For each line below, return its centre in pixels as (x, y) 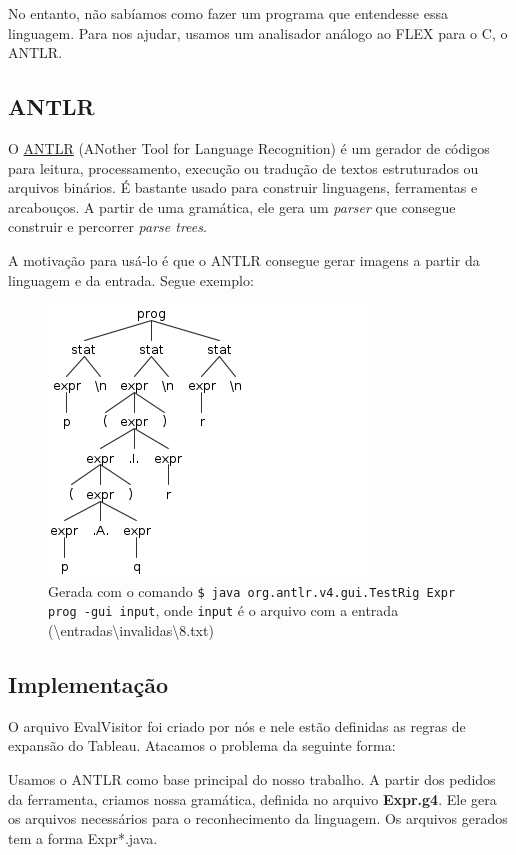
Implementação (88, 684)
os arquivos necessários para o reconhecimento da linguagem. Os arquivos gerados (258, 818)
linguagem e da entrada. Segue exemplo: (131, 279)
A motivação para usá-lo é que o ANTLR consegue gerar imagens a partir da (244, 259)
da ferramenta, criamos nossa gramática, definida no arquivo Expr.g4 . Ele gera (252, 798)
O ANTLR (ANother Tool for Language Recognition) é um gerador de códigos (249, 147)
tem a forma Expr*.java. (83, 837)
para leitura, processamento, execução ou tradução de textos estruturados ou (243, 167)
